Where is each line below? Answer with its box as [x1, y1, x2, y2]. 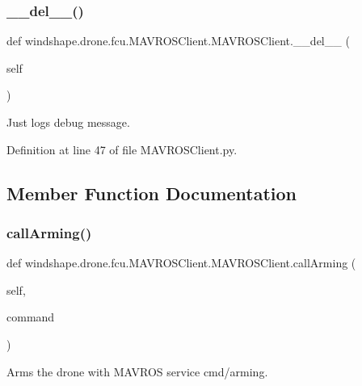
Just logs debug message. [6, 114, 130, 130]
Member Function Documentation [6, 180, 297, 205]
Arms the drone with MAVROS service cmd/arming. [6, 363, 268, 380]
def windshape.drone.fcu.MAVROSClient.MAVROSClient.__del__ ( [6, 32, 350, 49]
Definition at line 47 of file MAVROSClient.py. [6, 141, 238, 157]
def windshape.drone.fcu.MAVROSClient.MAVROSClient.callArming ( [6, 254, 356, 271]
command [6, 308, 55, 325]
